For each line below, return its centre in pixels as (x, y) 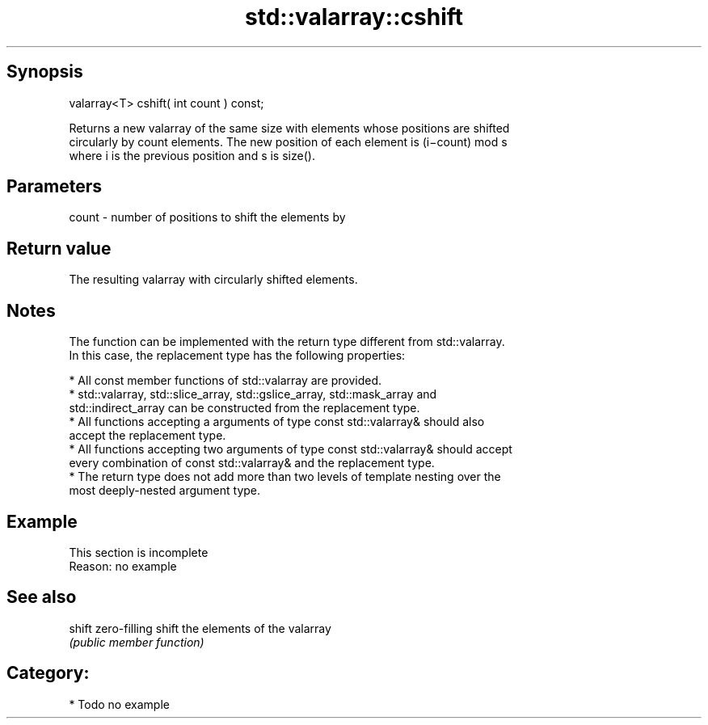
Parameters (54, 187)
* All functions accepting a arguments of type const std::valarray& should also (277, 422)
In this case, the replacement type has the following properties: (237, 356)
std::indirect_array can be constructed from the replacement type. (244, 408)
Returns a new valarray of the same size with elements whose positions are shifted (289, 128)
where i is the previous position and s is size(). (192, 155)
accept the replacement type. (147, 436)
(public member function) (137, 642)
